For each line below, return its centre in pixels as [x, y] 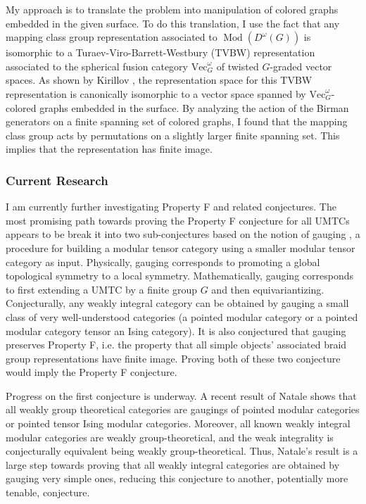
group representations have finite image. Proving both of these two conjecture [173, 358]
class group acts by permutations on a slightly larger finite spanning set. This [173, 135]
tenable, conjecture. [48, 492]
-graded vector [301, 66]
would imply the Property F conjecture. [91, 372]
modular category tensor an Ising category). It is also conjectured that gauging [176, 330]
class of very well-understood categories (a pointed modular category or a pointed [182, 316]
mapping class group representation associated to [112, 37]
